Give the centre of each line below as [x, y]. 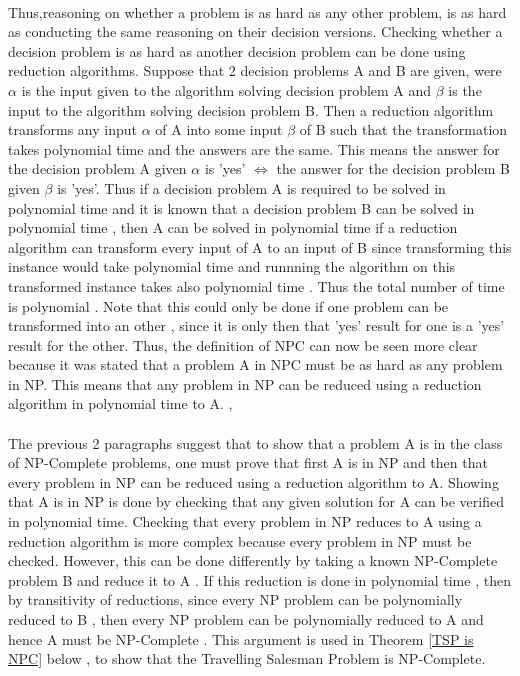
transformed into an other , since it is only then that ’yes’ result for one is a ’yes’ [256, 325]
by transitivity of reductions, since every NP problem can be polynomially [235, 599]
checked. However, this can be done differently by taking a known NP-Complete [253, 560]
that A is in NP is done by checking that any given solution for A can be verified [256, 501]
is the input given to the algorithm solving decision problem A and [226, 89]
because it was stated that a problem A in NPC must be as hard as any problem [255, 364]
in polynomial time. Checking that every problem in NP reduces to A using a [245, 521]
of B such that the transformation [403, 129]
